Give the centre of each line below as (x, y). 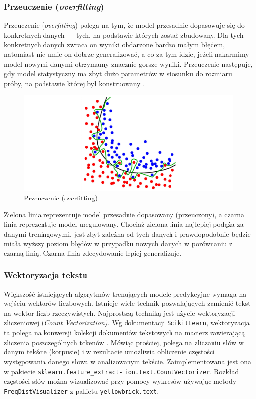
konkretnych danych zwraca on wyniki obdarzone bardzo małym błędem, (115, 44)
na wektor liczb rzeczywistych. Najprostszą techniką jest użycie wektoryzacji (120, 313)
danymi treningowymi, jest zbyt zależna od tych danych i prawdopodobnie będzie (127, 233)
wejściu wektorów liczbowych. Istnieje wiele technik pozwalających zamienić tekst (127, 303)
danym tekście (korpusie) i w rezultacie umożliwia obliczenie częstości (109, 352)
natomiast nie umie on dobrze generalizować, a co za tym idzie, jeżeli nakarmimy (127, 54)
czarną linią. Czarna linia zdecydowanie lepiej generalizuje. (93, 253)
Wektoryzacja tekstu (46, 275)
